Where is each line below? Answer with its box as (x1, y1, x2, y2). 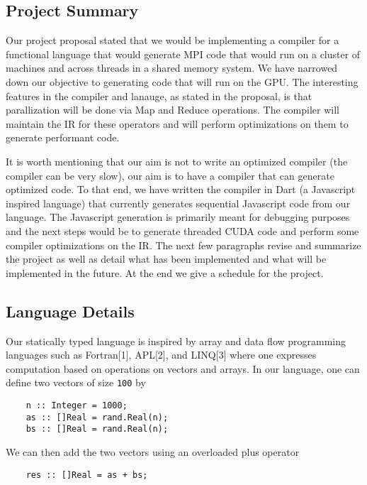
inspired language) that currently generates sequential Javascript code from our (6, 195, 351, 210)
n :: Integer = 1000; (26, 400, 128, 410)
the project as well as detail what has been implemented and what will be (6, 251, 327, 266)
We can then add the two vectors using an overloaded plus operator (6, 444, 300, 459)
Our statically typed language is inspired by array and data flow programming (6, 333, 346, 348)
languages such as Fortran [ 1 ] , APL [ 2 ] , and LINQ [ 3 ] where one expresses (6, 347, 317, 362)
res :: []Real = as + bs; (26, 469, 148, 480)
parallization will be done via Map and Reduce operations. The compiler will (6, 102, 339, 117)
